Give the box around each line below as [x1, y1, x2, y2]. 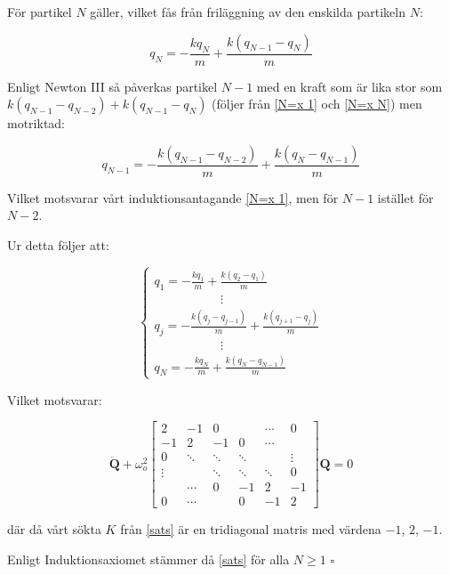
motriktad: [7, 114, 66, 133]
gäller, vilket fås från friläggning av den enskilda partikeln [90, 3, 405, 20]
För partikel [7, 3, 72, 20]
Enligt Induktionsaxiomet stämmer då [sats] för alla [7, 550, 290, 568]
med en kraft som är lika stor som [256, 77, 443, 95]
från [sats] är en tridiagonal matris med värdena [120, 520, 381, 539]
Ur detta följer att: [7, 236, 109, 255]
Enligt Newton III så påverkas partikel [7, 77, 218, 95]
